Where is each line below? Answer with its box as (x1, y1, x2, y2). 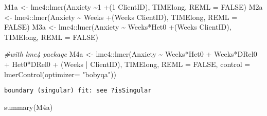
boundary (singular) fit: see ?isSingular (4, 87, 152, 95)
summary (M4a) (4, 101, 53, 112)
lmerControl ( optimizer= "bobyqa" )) (4, 68, 116, 79)
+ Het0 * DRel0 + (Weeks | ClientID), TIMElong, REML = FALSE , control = (4, 58, 251, 69)
